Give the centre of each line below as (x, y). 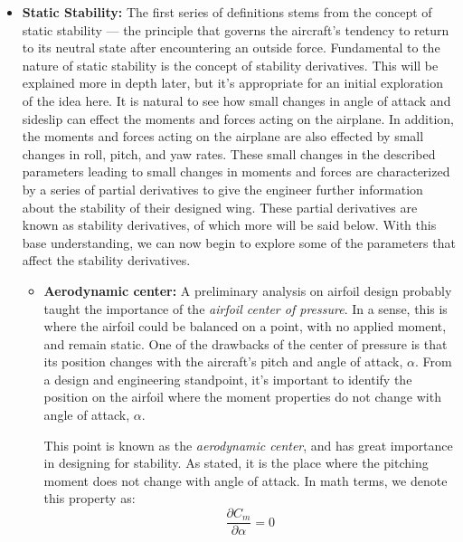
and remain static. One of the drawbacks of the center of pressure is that (246, 343)
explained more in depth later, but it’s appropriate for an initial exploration (232, 83)
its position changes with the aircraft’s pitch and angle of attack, (223, 361)
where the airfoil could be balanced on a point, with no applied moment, (245, 326)
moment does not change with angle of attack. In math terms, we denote (246, 480)
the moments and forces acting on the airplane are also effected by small (223, 136)
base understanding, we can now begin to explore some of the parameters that (239, 242)
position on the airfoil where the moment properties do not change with (242, 397)
